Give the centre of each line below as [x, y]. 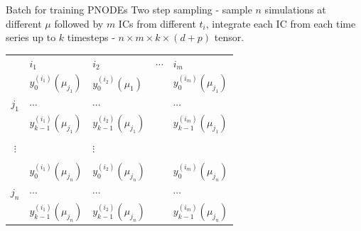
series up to [31, 37]
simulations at [295, 9]
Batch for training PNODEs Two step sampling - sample [129, 9]
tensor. [229, 37]
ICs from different [157, 23]
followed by [79, 23]
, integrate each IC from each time [281, 23]
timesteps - [91, 37]
